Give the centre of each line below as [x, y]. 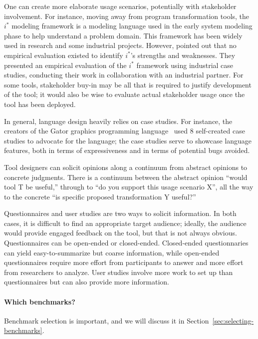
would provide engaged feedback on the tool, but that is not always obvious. [121, 233]
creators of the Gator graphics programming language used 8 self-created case [125, 131]
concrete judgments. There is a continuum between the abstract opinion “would [126, 177]
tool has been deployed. [40, 104]
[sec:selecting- [233, 320]
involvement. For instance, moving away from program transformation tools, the [127, 16]
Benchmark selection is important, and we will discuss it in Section [107, 320]
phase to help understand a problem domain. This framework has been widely [123, 35]
